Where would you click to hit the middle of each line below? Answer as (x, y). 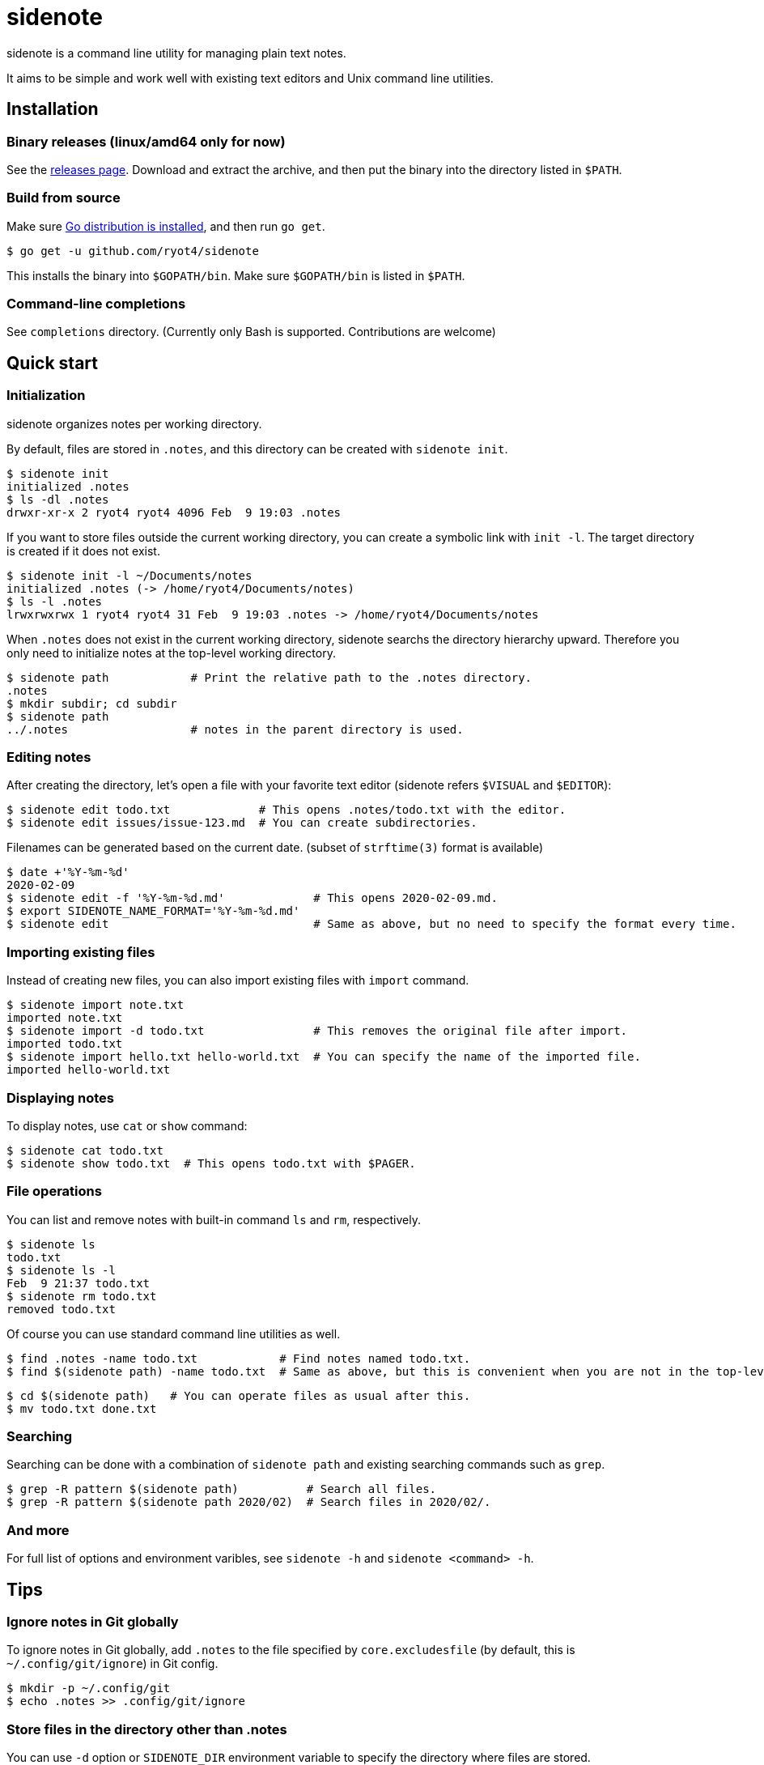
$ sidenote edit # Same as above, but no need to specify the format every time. (371, 924)
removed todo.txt (61, 1309)
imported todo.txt (65, 1044)
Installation (53, 109)
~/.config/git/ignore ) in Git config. (112, 1664)
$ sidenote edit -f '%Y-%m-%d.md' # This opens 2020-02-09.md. (252, 898)
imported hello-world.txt (89, 1070)
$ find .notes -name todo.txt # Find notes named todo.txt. (239, 1358)
